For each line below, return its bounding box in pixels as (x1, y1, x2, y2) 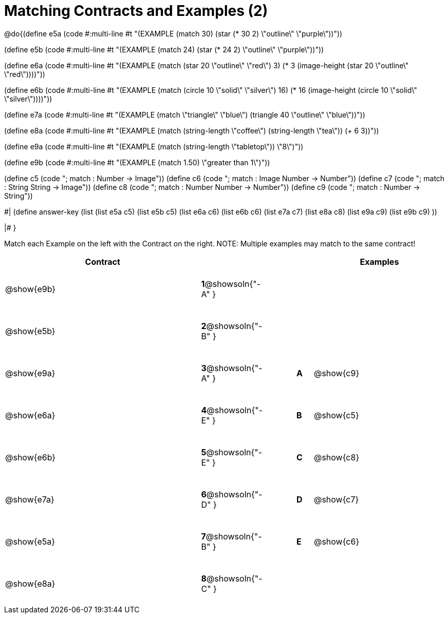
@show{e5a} (5, 536, 55, 547)
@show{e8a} (5, 578, 55, 589)
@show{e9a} (5, 368, 55, 378)
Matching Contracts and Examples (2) (4, 2, 268, 20)
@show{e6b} (5, 452, 56, 462)
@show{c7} (313, 494, 359, 505)
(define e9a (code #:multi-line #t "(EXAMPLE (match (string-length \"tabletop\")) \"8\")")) (4, 142, 304, 151)
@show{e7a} (5, 494, 54, 505)
